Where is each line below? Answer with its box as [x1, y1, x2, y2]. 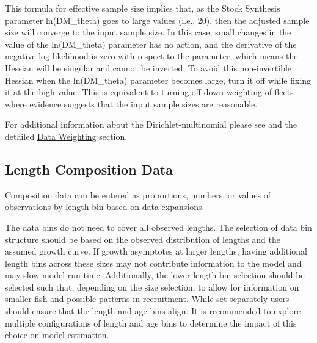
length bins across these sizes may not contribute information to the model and [5, 256, 302, 269]
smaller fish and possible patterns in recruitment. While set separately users [5, 292, 290, 305]
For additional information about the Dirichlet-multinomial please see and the [5, 118, 297, 131]
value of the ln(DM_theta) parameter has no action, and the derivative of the [5, 37, 297, 50]
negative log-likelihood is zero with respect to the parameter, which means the [5, 49, 298, 62]
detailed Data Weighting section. [5, 129, 128, 142]
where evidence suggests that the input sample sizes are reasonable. [5, 97, 258, 110]
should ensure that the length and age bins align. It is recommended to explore [5, 305, 301, 317]
